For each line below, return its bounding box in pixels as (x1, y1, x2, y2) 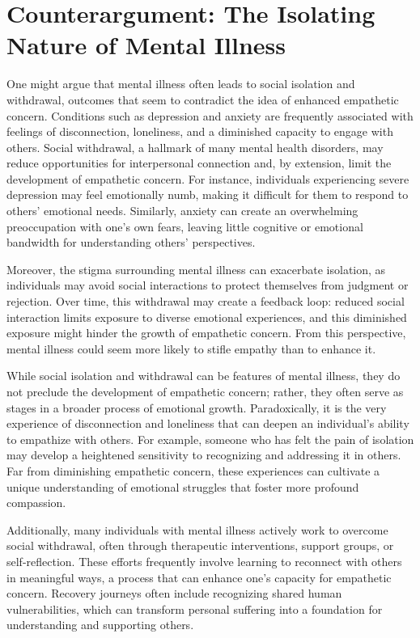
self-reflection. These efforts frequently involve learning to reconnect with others (6, 552, 402, 569)
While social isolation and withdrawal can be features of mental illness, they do (6, 367, 401, 384)
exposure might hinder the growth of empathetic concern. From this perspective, (6, 324, 406, 341)
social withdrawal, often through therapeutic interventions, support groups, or (6, 537, 394, 554)
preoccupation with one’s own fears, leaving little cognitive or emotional (6, 218, 363, 234)
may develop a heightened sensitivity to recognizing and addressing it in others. (6, 446, 401, 463)
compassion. (6, 494, 66, 511)
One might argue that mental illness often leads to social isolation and (6, 75, 355, 92)
